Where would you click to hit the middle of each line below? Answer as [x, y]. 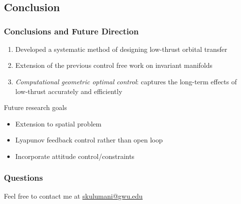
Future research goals [35, 107]
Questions [24, 178]
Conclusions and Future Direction [71, 31]
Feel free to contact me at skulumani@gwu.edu [73, 196]
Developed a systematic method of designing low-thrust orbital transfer [121, 49]
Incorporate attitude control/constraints [75, 156]
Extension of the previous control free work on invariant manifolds [114, 65]
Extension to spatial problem [58, 123]
